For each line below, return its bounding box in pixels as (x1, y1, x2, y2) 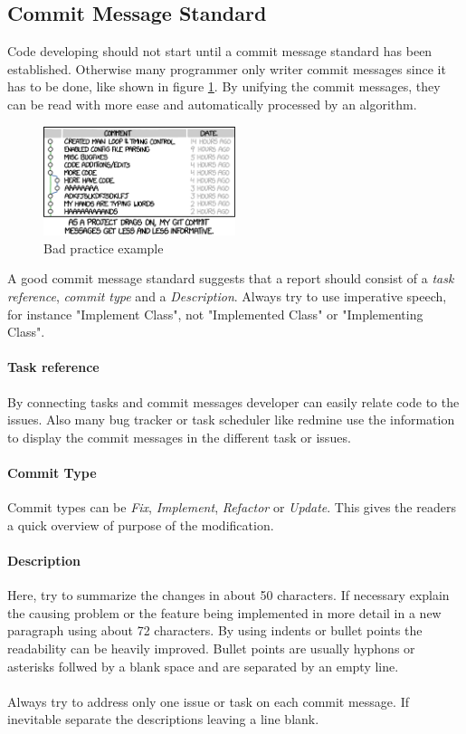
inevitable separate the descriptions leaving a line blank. (7, 710, 319, 729)
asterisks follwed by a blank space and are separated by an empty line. (7, 656, 399, 675)
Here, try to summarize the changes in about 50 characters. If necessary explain (7, 586, 450, 605)
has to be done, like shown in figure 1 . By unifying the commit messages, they (7, 77, 441, 96)
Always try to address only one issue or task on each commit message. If (7, 691, 409, 710)
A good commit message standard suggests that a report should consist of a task (7, 269, 454, 288)
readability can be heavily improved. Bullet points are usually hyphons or (7, 639, 415, 657)
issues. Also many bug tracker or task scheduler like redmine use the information (7, 410, 455, 429)
